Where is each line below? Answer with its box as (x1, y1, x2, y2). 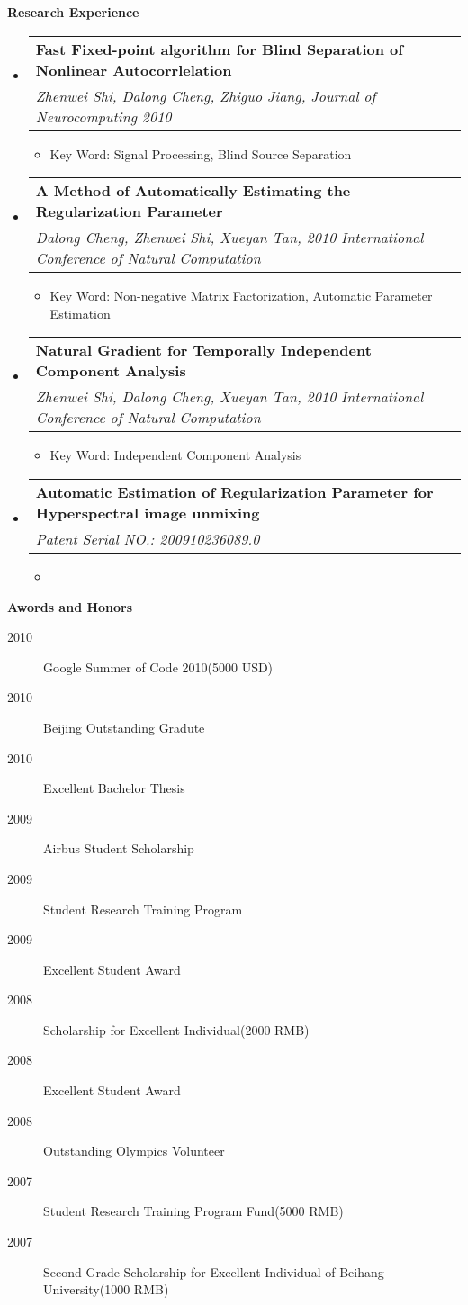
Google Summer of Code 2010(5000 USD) (43, 657, 274, 676)
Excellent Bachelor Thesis (43, 778, 185, 797)
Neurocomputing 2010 (35, 105, 172, 127)
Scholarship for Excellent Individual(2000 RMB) (43, 1020, 310, 1039)
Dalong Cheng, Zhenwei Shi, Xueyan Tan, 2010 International (35, 227, 424, 248)
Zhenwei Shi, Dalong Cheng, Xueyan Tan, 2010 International (35, 386, 424, 408)
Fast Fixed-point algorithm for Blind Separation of (35, 38, 403, 59)
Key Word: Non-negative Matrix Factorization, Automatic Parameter (49, 286, 433, 305)
